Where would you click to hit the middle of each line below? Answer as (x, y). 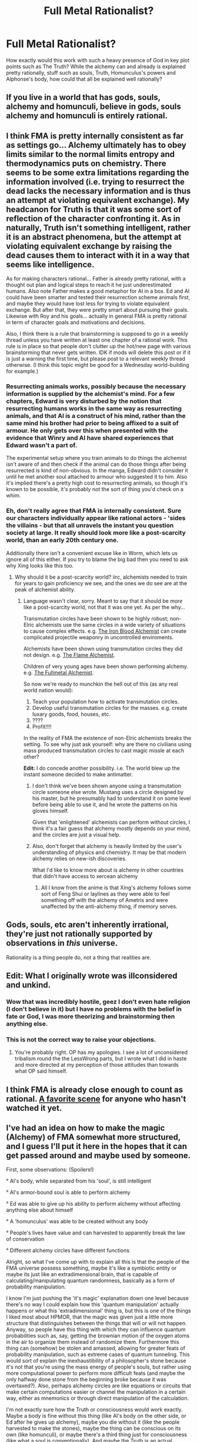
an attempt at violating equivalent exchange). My (98, 200)
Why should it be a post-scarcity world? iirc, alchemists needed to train (101, 577)
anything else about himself (40, 1210)
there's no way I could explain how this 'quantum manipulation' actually (93, 1304)
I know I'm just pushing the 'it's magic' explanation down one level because (98, 1299)
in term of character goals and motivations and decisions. (76, 322)
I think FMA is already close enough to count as (95, 1089)
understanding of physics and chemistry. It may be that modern (109, 852)
